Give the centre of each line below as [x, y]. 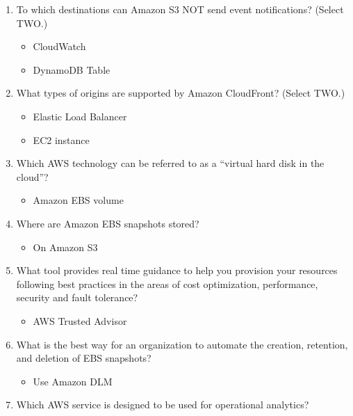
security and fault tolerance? [77, 297]
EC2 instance [61, 139]
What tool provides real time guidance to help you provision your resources [177, 270]
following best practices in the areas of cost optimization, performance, [167, 283]
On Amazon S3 [65, 247]
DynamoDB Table [72, 69]
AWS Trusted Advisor [80, 320]
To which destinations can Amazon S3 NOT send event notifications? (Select [180, 9]
